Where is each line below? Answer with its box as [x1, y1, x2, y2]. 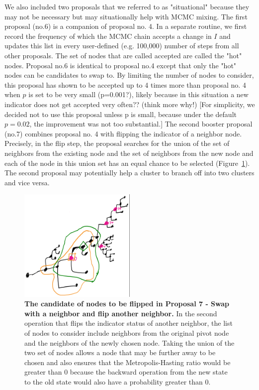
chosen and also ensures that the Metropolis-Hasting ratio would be [24, 357, 231, 367]
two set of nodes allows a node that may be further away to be [24, 347, 216, 358]
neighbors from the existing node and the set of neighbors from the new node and [4, 147, 254, 158]
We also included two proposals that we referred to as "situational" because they [4, 1, 250, 11]
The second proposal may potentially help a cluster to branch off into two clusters [4, 167, 255, 178]
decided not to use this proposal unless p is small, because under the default [4, 109, 237, 119]
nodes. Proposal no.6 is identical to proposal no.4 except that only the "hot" [4, 60, 237, 70]
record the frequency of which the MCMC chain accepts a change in [4, 30, 212, 41]
